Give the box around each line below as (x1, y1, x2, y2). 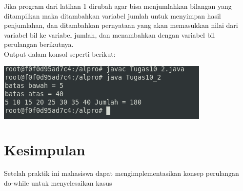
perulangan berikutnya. (4, 39, 74, 49)
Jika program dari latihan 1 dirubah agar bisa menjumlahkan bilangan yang (4, 1, 232, 11)
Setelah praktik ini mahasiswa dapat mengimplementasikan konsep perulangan (4, 168, 239, 178)
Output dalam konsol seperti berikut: (4, 48, 116, 59)
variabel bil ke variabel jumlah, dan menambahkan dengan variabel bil (4, 29, 215, 40)
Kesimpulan (4, 140, 85, 160)
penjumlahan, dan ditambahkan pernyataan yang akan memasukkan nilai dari (4, 20, 238, 30)
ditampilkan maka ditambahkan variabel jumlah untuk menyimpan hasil (4, 10, 221, 21)
